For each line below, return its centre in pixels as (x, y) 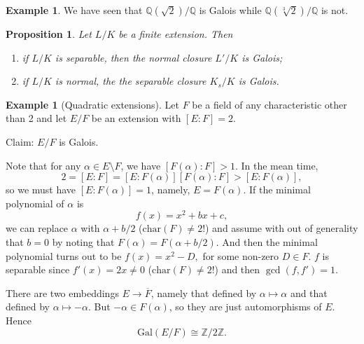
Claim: (20, 141)
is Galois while (230, 10)
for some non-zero (241, 255)
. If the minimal (277, 190)
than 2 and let (36, 118)
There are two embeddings (62, 293)
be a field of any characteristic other (269, 104)
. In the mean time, (276, 165)
